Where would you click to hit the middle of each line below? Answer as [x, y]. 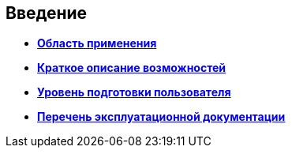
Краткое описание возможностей [132, 68]
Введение [47, 13]
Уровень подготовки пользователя [134, 92]
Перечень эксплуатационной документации [161, 117]
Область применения [97, 43]
